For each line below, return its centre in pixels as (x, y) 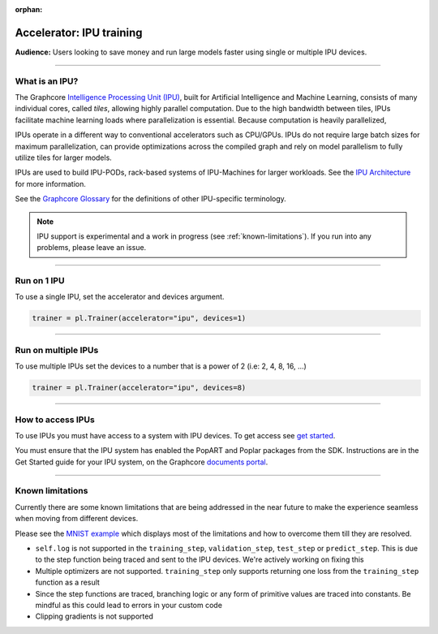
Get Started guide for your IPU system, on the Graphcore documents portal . (142, 462)
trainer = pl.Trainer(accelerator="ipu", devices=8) (139, 388)
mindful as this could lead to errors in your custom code (129, 605)
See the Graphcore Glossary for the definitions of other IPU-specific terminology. (151, 199)
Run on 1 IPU (40, 281)
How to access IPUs (55, 420)
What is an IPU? (47, 81)
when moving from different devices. (77, 519)
